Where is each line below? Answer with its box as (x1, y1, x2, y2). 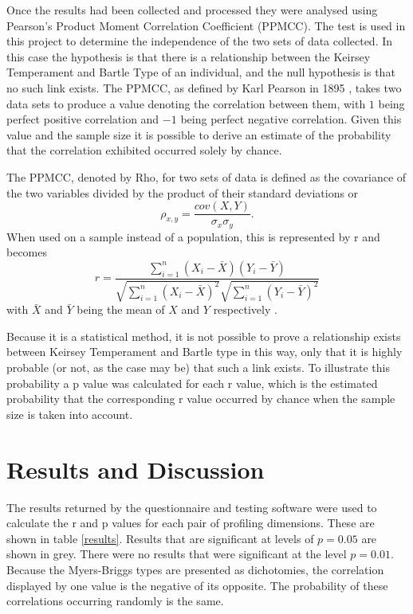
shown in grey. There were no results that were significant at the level (6, 546, 347, 562)
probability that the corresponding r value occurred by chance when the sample (6, 390, 395, 407)
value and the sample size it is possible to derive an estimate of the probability (6, 126, 391, 143)
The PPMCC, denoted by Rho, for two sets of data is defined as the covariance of (6, 168, 407, 185)
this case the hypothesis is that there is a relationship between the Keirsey (6, 48, 371, 65)
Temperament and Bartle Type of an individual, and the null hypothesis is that (6, 64, 395, 80)
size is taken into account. (6, 405, 133, 422)
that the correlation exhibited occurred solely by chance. (6, 142, 282, 158)
